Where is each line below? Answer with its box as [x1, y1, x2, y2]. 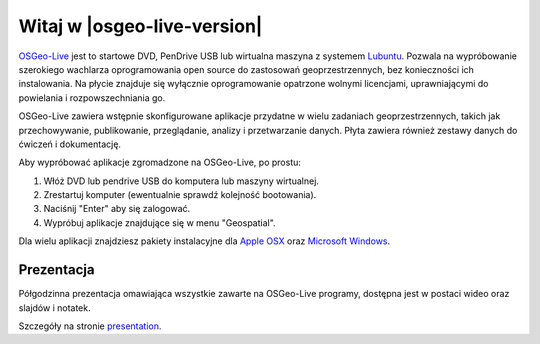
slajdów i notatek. [18, 301, 91, 314]
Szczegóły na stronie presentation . [18, 320, 162, 332]
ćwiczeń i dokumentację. [18, 138, 122, 150]
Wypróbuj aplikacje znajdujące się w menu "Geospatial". [43, 216, 276, 229]
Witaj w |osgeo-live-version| [18, 15, 263, 37]
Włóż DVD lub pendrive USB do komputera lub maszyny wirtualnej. [43, 175, 320, 187]
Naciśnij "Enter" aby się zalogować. [43, 203, 191, 215]
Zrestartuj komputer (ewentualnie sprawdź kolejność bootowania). [43, 189, 317, 201]
